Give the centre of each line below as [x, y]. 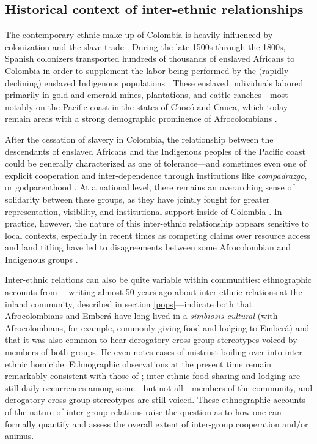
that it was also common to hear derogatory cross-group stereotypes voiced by [151, 340]
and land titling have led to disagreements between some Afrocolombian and [148, 247]
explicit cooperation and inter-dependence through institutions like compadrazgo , [156, 175]
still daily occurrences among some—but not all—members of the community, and [159, 387]
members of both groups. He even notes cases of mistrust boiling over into [144, 352]
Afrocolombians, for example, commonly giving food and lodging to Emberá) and [157, 327]
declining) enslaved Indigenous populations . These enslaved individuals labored [154, 82]
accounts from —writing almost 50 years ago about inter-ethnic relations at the [154, 292]
